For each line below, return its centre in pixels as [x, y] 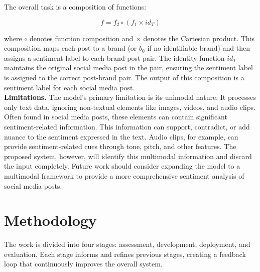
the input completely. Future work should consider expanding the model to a [122, 166]
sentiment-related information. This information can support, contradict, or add [127, 126]
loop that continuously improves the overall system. [83, 264]
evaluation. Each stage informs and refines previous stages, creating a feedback [125, 254]
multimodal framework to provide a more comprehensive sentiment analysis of [124, 175]
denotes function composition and [81, 38]
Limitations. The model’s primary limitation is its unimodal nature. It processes [130, 97]
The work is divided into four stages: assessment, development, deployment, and [127, 244]
